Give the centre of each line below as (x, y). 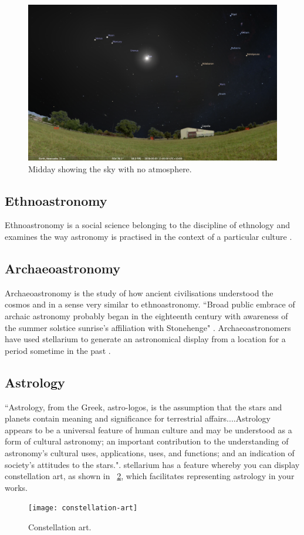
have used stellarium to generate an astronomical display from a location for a (145, 339)
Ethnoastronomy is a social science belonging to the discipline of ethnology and (147, 225)
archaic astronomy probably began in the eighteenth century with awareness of (146, 315)
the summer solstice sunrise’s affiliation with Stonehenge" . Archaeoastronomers (148, 327)
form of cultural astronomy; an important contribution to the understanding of (147, 441)
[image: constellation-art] (83, 508)
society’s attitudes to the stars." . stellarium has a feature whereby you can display (152, 464)
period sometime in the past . (58, 350)
